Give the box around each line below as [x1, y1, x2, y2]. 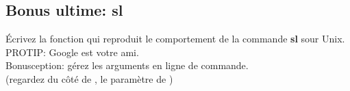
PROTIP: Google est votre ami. [5, 44, 139, 59]
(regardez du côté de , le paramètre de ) [5, 71, 173, 86]
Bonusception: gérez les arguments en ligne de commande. [5, 58, 249, 73]
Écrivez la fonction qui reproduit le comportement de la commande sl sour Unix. [5, 31, 345, 46]
